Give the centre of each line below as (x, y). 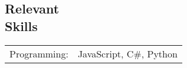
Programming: (39, 53)
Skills (21, 25)
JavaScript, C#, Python (127, 53)
